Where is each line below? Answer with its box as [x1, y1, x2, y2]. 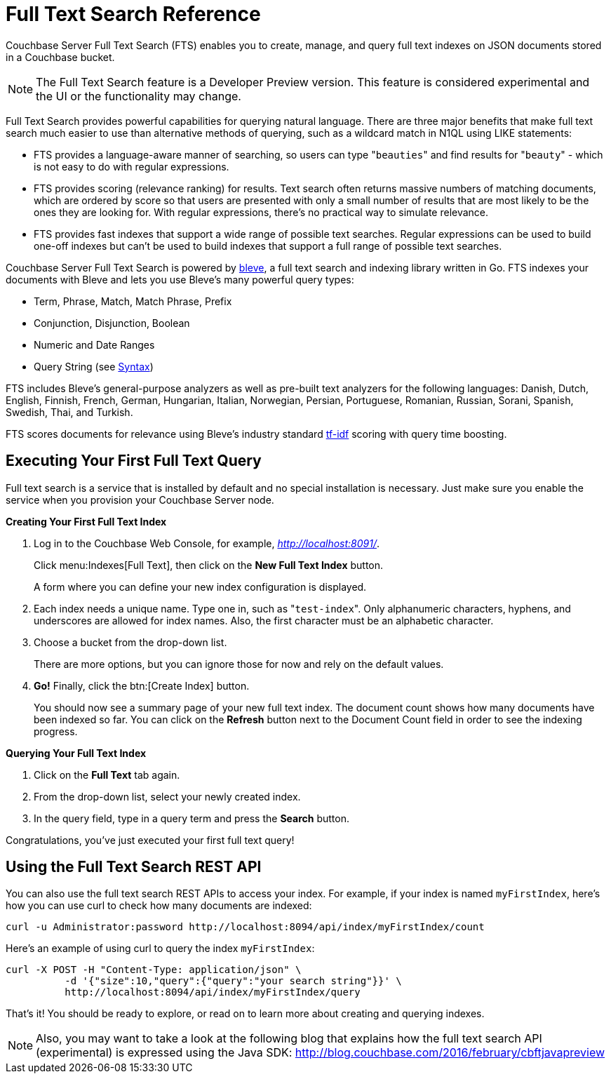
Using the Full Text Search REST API [6, 858, 262, 876]
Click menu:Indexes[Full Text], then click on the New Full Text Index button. [34, 558, 384, 571]
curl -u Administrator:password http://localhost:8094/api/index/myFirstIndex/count [6, 921, 485, 933]
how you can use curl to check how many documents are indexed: [6, 899, 312, 912]
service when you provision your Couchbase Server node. [6, 493, 274, 506]
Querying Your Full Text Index [6, 746, 147, 759]
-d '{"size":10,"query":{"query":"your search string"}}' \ [65, 975, 402, 987]
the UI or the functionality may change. [36, 88, 241, 103]
